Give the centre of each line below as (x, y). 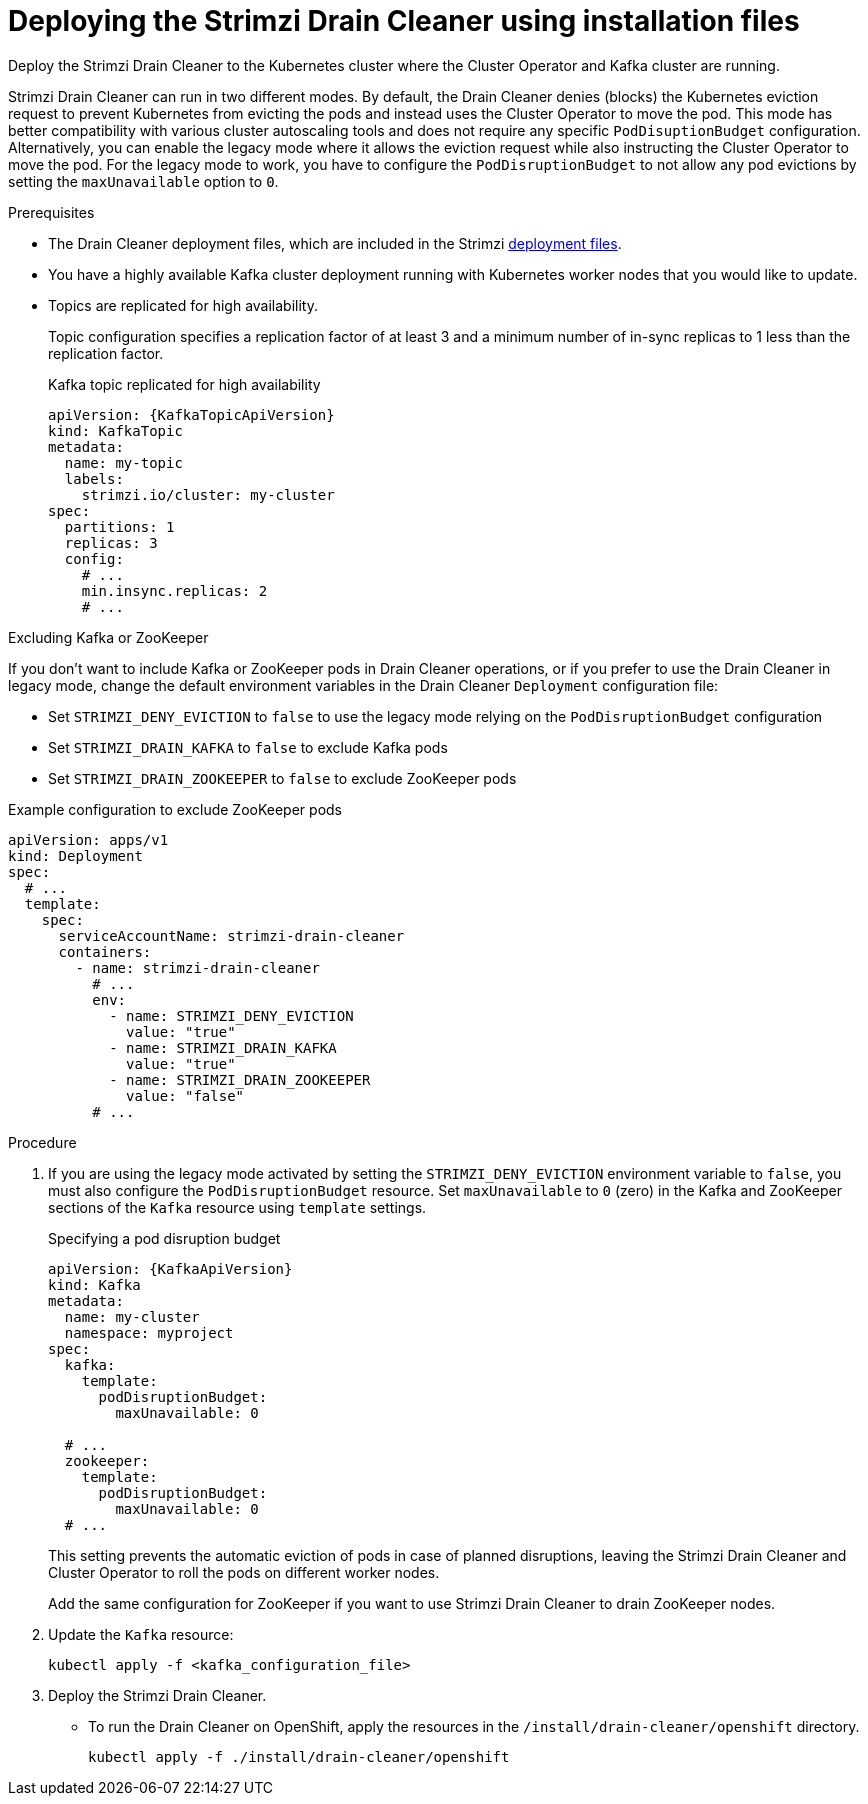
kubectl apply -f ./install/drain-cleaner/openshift (299, 1756)
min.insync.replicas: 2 (174, 590)
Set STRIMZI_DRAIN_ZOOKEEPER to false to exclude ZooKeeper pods (282, 778)
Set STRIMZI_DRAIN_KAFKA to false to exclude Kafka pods (248, 747)
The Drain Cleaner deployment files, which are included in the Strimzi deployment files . (335, 243)
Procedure (42, 1142)
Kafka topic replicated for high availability (184, 384)
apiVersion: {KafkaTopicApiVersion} (191, 414)
